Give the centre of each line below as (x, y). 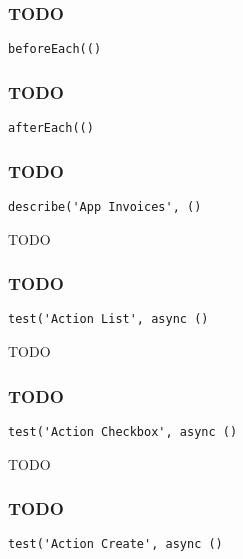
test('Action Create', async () (115, 544)
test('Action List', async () (108, 319)
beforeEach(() (55, 49)
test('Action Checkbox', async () (123, 431)
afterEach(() (51, 128)
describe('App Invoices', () (105, 206)
